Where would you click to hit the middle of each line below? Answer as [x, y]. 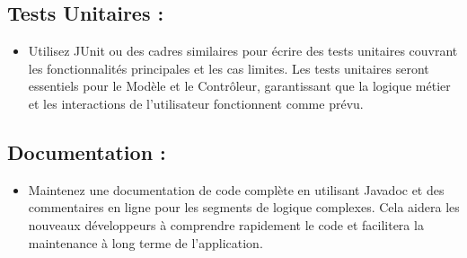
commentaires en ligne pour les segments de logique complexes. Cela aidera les [244, 207]
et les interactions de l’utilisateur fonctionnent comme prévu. [196, 103]
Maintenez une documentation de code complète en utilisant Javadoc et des [236, 189]
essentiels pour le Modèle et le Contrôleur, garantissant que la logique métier [239, 86]
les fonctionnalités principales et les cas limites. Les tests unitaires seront [229, 68]
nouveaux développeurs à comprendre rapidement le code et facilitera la [226, 224]
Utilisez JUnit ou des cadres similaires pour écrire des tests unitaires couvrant [243, 51]
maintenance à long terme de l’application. [145, 242]
